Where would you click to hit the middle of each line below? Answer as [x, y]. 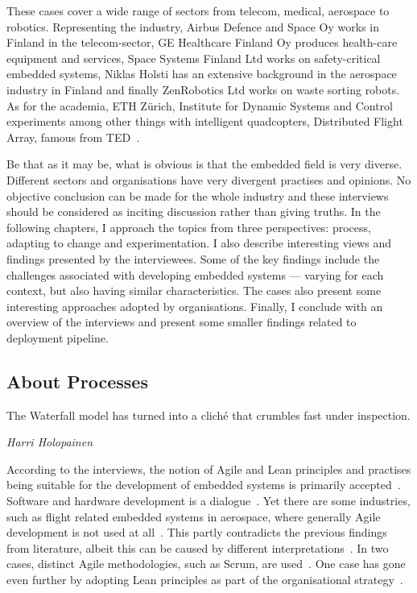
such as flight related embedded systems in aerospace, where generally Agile [194, 516]
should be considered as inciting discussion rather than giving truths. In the [194, 211]
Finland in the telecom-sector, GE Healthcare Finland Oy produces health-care [202, 42]
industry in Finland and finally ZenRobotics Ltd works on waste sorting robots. [203, 89]
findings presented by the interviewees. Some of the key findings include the [193, 258]
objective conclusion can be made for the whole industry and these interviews [198, 195]
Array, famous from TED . [73, 137]
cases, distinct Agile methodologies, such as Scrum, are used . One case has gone [206, 564]
